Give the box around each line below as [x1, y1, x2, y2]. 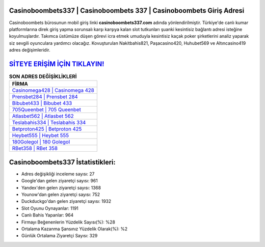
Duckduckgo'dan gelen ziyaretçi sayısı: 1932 [21, 198, 111, 204]
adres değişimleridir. [9, 47, 51, 53]
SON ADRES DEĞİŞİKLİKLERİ [9, 73, 77, 80]
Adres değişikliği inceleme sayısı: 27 [21, 171, 95, 177]
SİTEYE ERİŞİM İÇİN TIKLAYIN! [9, 59, 105, 68]
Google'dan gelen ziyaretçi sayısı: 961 [21, 178, 98, 184]
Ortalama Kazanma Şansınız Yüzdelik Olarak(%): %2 [21, 226, 128, 232]
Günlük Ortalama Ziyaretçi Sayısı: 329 [21, 233, 98, 239]
